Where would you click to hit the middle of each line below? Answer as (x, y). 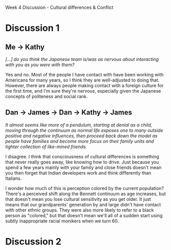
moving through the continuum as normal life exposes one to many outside (84, 130)
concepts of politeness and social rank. (47, 96)
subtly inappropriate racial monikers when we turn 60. (62, 221)
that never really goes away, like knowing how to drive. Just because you (82, 162)
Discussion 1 (32, 28)
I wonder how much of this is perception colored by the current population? (85, 188)
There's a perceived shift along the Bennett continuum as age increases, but (86, 194)
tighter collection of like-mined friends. (46, 147)
